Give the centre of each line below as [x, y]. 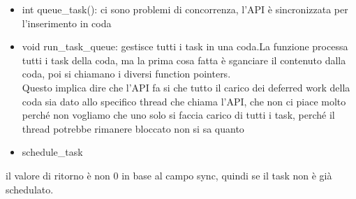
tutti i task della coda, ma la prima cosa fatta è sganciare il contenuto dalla [184, 60]
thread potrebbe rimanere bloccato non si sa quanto [133, 128]
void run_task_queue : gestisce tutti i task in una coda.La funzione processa [185, 46]
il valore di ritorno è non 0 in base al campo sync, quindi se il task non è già [169, 175]
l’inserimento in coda [67, 23]
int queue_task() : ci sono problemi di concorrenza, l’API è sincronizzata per [185, 9]
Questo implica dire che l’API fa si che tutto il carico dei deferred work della [186, 87]
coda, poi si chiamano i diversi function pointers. [126, 74]
